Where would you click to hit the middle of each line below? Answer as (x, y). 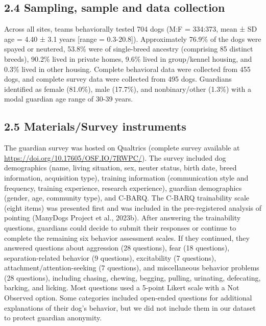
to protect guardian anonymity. (53, 318)
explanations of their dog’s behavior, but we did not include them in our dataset (130, 307)
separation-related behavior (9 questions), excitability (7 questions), (110, 257)
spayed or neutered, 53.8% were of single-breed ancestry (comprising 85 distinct (129, 49)
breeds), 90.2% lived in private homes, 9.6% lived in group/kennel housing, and (128, 58)
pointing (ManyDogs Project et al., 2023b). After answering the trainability (123, 218)
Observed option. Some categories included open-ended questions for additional (128, 298)
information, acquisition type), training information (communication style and (126, 177)
